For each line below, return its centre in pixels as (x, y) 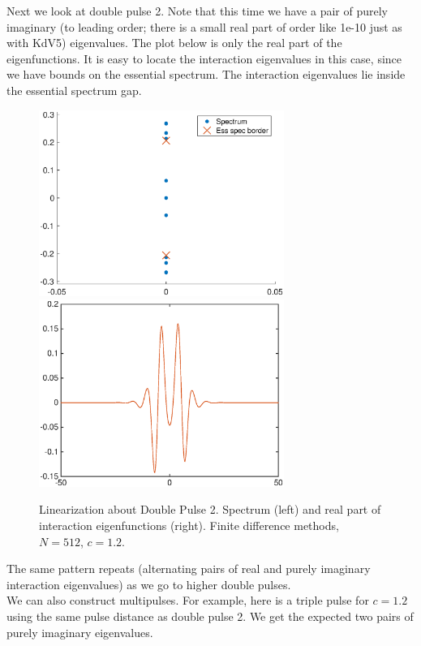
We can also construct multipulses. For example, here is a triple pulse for (188, 600)
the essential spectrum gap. (74, 90)
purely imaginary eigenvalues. (80, 632)
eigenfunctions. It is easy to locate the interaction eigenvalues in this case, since (204, 58)
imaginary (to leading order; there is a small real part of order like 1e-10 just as (204, 26)
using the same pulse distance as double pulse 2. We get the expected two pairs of (210, 616)
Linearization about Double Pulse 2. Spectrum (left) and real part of (210, 509)
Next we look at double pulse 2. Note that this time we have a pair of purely (197, 11)
